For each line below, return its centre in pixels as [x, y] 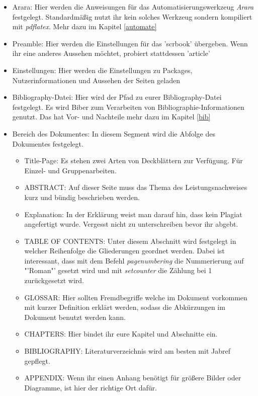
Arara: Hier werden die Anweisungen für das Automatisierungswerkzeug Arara [133, 7]
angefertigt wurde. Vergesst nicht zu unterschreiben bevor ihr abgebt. [131, 224]
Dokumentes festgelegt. [48, 143]
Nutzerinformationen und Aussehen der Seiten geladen [96, 80]
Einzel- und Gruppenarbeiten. [70, 170]
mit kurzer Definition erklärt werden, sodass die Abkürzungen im [125, 307]
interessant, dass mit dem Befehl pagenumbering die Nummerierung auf [134, 260]
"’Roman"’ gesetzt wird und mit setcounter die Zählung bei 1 [118, 270]
